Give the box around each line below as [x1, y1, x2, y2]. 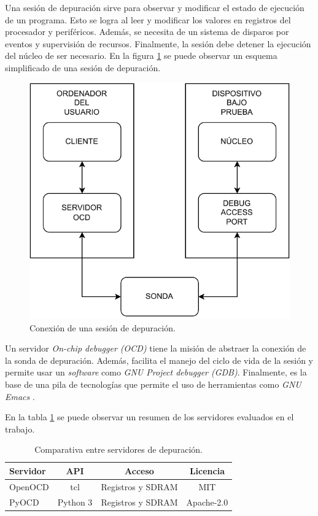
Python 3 [57, 495, 93, 508]
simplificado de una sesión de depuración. [5, 61, 161, 74]
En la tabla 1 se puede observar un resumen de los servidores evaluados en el [5, 410, 294, 423]
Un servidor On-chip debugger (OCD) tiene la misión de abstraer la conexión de [5, 342, 306, 355]
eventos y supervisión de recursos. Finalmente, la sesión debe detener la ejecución [5, 37, 311, 50]
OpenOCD [9, 480, 49, 493]
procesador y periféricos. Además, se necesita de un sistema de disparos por [5, 25, 289, 38]
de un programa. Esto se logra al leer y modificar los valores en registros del [5, 13, 291, 26]
